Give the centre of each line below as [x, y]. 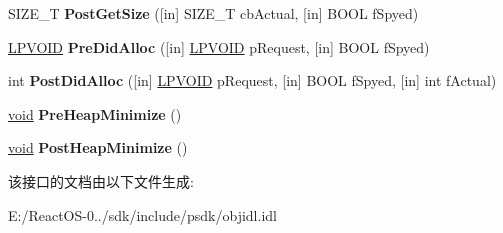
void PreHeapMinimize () [95, 113]
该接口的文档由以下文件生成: [101, 180]
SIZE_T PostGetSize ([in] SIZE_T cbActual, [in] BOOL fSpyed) [213, 13]
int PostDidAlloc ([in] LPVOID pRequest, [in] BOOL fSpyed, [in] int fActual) [252, 80]
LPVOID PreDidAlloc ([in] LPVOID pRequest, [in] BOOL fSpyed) [219, 46]
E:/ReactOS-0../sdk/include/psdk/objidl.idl [142, 214]
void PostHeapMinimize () [98, 147]
